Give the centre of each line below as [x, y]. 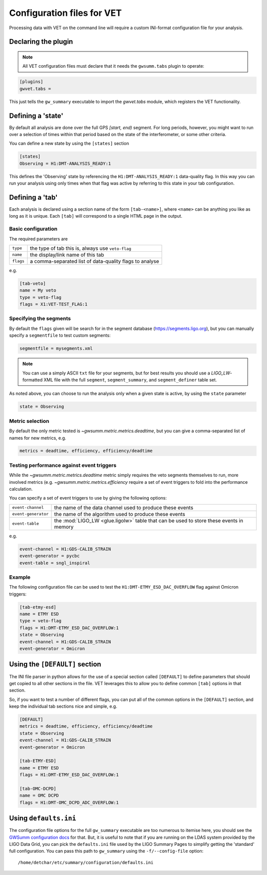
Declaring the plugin [41, 42]
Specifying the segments [40, 319]
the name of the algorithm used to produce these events [120, 514]
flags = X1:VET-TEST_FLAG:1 [53, 304]
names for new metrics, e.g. [38, 438]
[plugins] [31, 82]
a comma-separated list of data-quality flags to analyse [94, 261]
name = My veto [38, 290]
